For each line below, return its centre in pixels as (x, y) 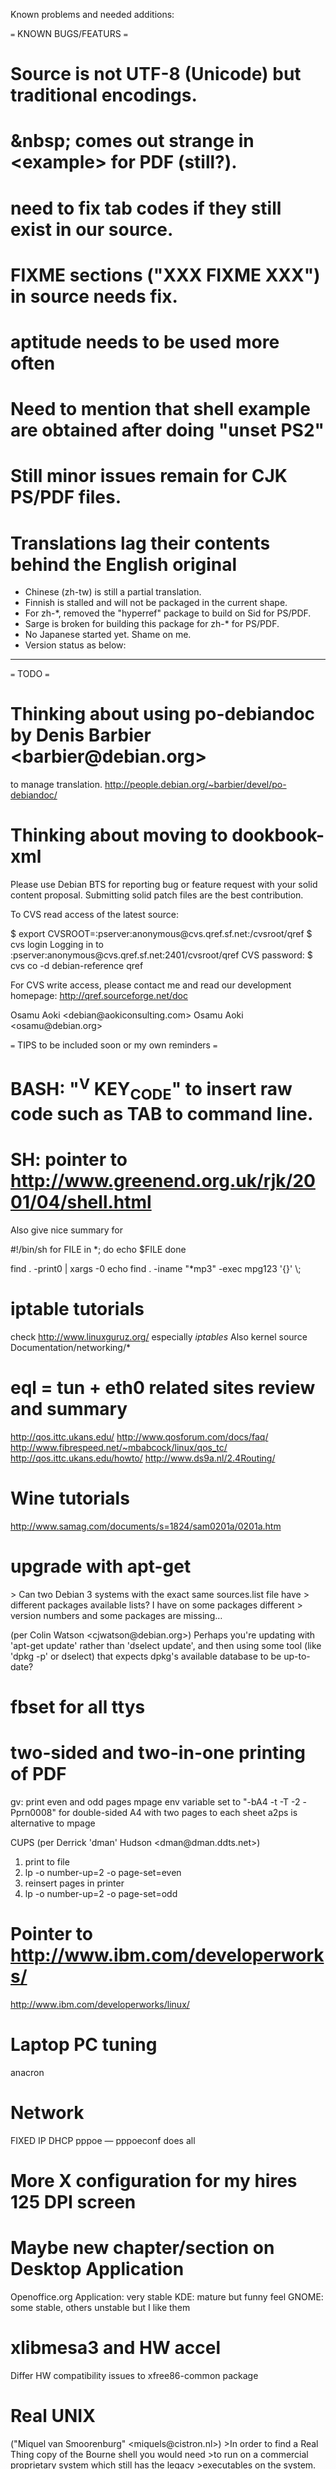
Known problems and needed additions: (92, 14)
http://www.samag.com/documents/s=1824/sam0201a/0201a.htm (146, 1526)
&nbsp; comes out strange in (132, 141)
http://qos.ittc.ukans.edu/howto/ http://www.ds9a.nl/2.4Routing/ (143, 1458)
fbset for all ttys (78, 1707)
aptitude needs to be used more (145, 341)
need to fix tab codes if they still (146, 208)
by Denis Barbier (81, 735)
